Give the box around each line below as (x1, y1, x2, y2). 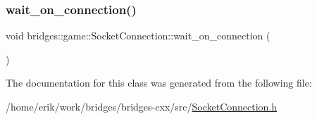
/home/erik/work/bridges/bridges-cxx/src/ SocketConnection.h (6, 99, 278, 113)
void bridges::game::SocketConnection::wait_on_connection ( (6, 28, 271, 43)
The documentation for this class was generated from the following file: (6, 75, 312, 90)
